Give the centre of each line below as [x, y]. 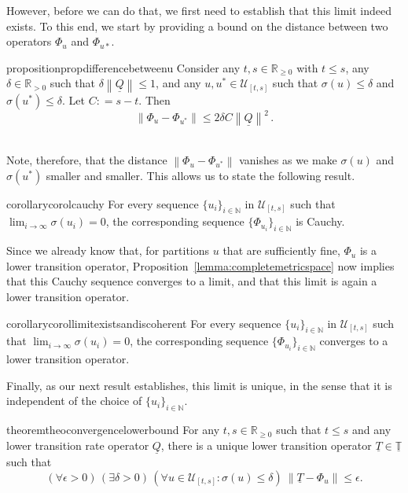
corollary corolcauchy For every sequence [103, 203]
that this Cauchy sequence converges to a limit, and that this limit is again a [192, 281]
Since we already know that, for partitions [108, 250]
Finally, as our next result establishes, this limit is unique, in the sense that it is [199, 385]
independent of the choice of [74, 401]
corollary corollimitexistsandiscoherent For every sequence [144, 323]
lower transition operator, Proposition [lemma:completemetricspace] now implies [200, 265]
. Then [154, 99]
